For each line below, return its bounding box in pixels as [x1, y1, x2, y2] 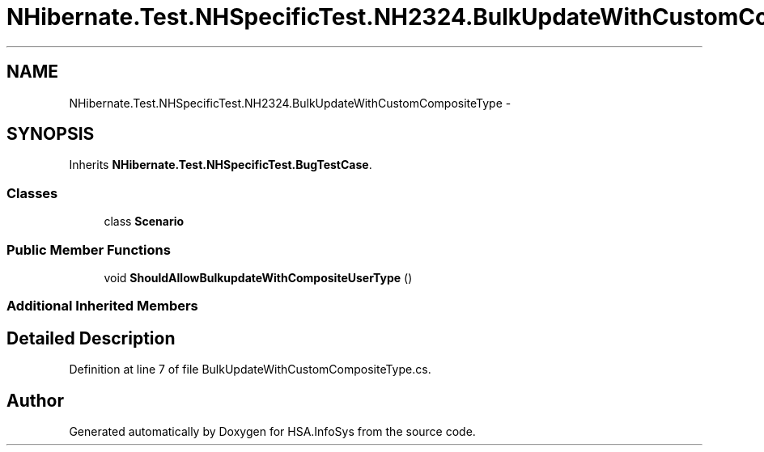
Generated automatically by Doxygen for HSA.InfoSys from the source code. [69, 425, 476, 438]
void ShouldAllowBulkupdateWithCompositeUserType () [104, 270, 413, 285]
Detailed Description [6, 327, 176, 349]
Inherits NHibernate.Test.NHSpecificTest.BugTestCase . [69, 158, 372, 172]
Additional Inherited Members [6, 298, 198, 315]
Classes [6, 184, 58, 201]
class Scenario [104, 214, 185, 229]
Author [6, 390, 64, 411]
